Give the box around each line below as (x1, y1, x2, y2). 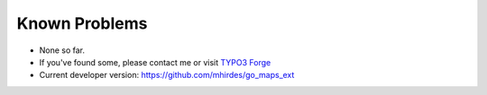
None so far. (39, 45, 86, 56)
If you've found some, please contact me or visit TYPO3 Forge (39, 56, 271, 67)
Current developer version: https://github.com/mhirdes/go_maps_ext (39, 70, 295, 81)
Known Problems (16, 13, 148, 33)
